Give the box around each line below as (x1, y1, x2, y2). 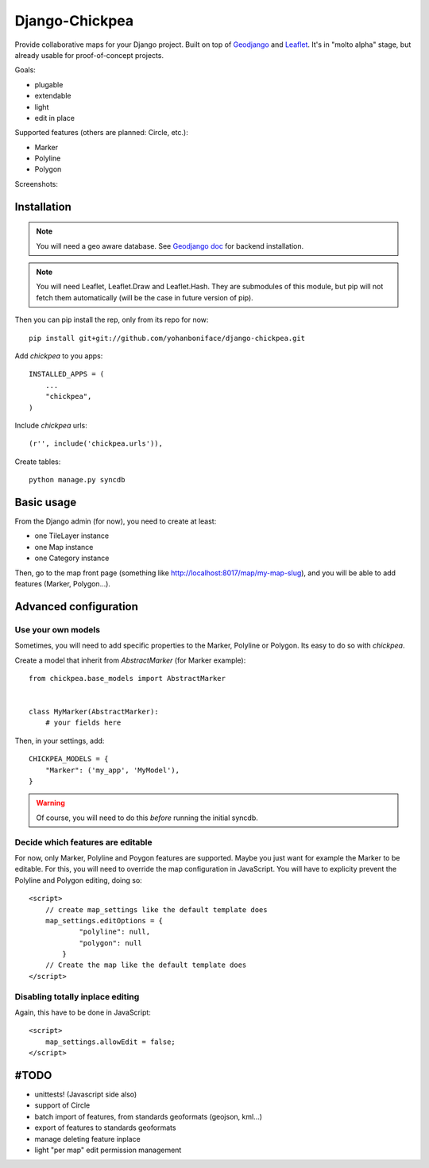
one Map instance (34, 542, 94, 551)
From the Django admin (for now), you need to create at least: (14, 516, 217, 526)
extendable (34, 91, 71, 101)
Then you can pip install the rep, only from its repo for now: (14, 315, 209, 325)
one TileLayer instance (34, 531, 110, 540)
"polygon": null (79, 938, 142, 947)
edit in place (34, 113, 75, 122)
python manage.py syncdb (29, 475, 126, 485)
